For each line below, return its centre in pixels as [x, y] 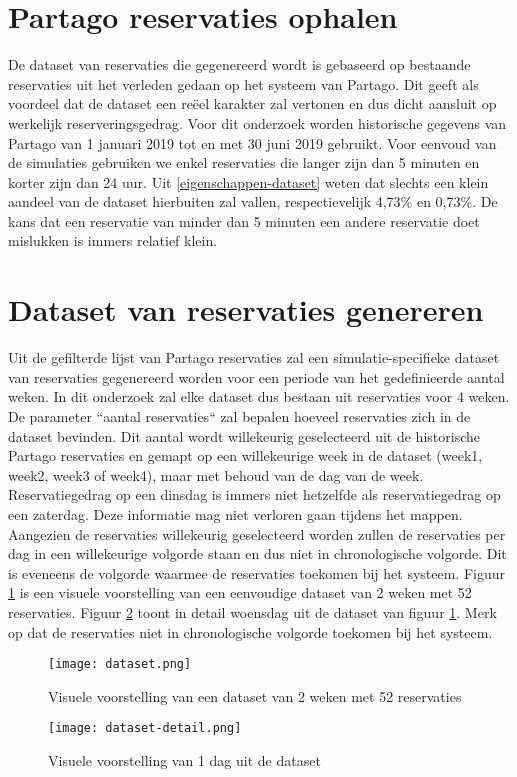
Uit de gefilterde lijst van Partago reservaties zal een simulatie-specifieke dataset [254, 357]
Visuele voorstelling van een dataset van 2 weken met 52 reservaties [255, 695]
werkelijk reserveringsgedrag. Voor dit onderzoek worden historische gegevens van [257, 122]
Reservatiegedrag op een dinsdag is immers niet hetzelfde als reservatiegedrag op [254, 494]
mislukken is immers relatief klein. [113, 240]
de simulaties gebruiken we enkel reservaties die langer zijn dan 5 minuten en [244, 162]
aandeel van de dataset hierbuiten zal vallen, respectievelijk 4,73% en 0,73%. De [253, 201]
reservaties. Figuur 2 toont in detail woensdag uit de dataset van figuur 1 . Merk [252, 611]
